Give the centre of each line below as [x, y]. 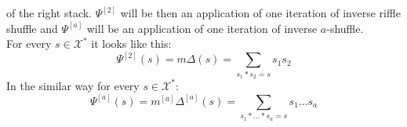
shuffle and [32, 28]
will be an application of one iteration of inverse [202, 28]
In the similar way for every [73, 85]
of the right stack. [49, 13]
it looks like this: [131, 44]
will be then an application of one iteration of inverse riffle [260, 13]
